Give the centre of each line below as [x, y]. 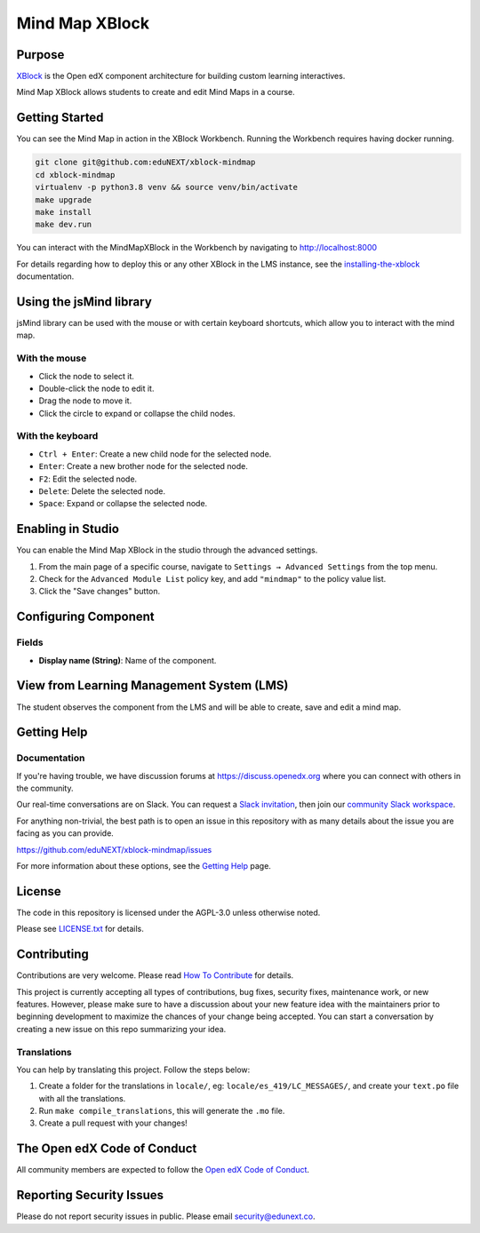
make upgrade [64, 199]
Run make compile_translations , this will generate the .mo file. [162, 1111]
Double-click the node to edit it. [96, 388]
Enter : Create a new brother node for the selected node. [144, 466]
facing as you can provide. [65, 833]
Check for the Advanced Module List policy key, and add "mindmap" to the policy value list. [212, 579]
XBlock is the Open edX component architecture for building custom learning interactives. [181, 76]
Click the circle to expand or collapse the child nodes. [137, 413]
